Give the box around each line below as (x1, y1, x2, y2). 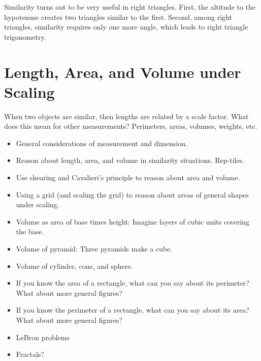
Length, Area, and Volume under (4, 61, 241, 82)
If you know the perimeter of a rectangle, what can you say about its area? (16, 304, 249, 315)
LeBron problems (16, 331, 70, 342)
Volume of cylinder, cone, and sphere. (16, 260, 133, 271)
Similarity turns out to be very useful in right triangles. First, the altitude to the (4, 2, 256, 12)
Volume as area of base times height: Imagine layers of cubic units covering (16, 216, 250, 227)
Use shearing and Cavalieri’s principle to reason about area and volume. (16, 172, 240, 183)
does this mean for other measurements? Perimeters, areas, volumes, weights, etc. (4, 121, 257, 131)
